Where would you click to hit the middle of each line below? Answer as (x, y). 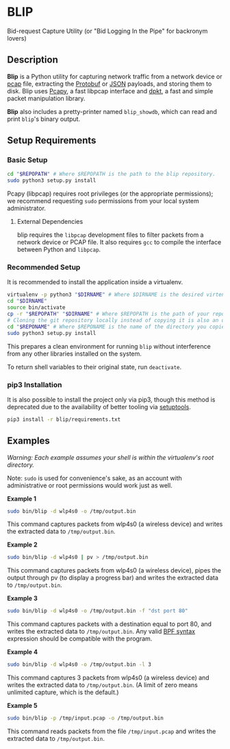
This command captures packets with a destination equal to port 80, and (110, 624)
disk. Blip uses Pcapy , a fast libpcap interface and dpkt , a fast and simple (110, 91)
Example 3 (22, 599)
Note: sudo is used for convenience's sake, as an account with (95, 478)
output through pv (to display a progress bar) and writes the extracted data (113, 578)
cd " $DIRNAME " (27, 301)
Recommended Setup (44, 267)
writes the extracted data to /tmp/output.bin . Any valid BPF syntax (101, 632)
